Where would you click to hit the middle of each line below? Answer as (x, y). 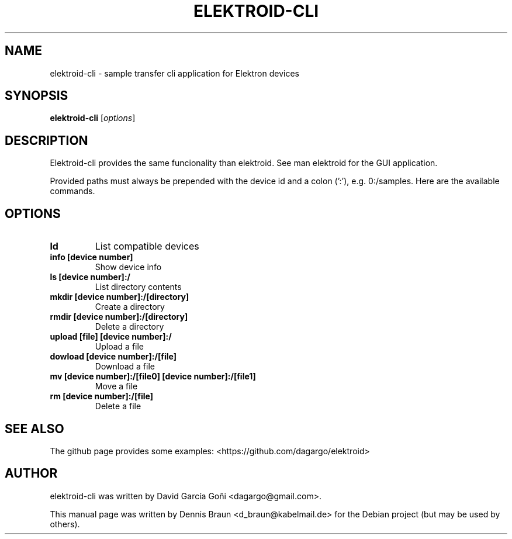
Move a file (116, 386)
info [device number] (91, 257)
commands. (72, 191)
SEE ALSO (34, 429)
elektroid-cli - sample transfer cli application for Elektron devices (174, 73)
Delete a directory (129, 327)
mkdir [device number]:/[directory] (120, 297)
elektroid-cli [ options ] (93, 118)
